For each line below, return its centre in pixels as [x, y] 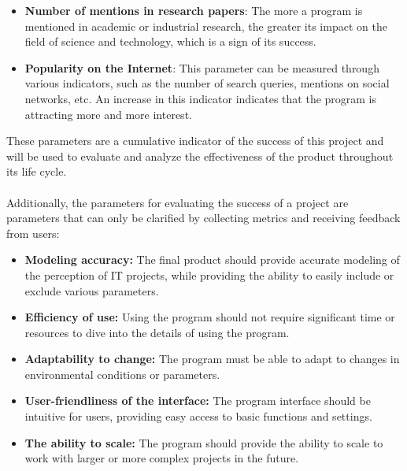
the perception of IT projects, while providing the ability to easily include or [209, 274]
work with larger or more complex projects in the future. [162, 458]
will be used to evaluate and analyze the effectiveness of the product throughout [200, 156]
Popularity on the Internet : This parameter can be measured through [202, 67]
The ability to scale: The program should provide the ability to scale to [204, 442]
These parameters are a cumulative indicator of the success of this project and [195, 141]
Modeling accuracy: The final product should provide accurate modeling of [212, 260]
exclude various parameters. [92, 290]
